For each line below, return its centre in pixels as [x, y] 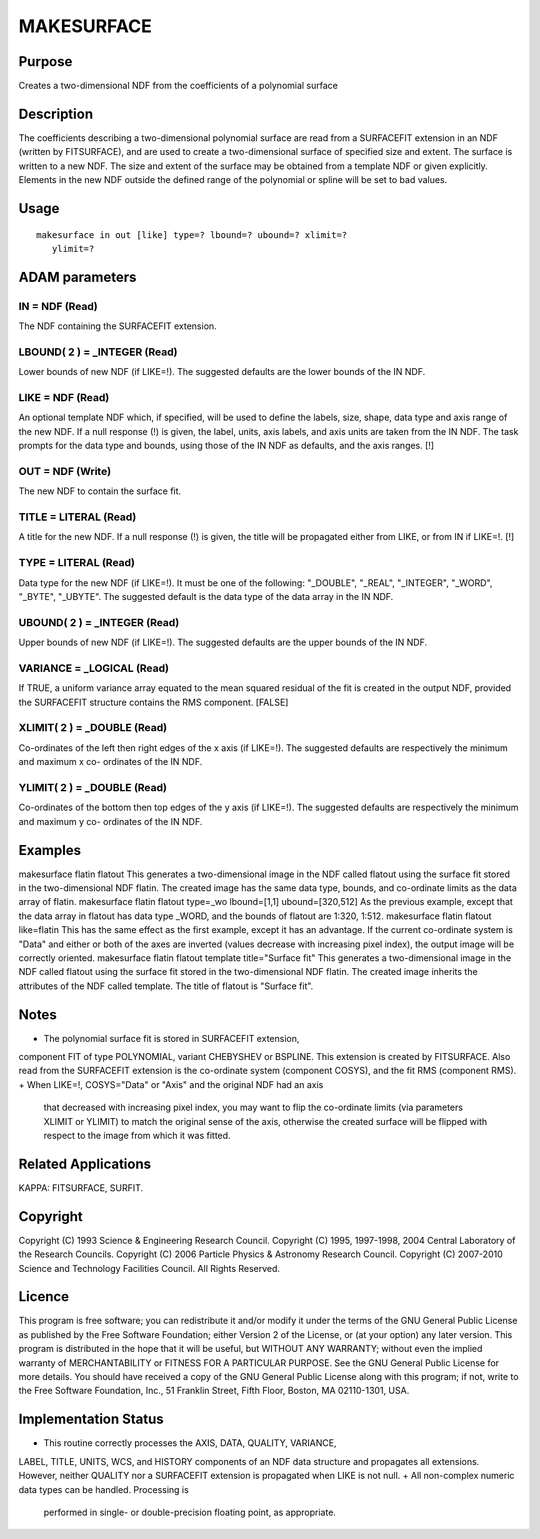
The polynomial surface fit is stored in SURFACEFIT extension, [171, 1038]
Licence [44, 1296]
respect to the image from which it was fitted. [137, 1135]
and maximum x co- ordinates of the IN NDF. [110, 762]
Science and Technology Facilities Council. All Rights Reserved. [149, 1268]
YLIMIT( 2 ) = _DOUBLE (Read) [93, 787]
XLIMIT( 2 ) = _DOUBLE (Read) [93, 728]
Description [56, 113]
